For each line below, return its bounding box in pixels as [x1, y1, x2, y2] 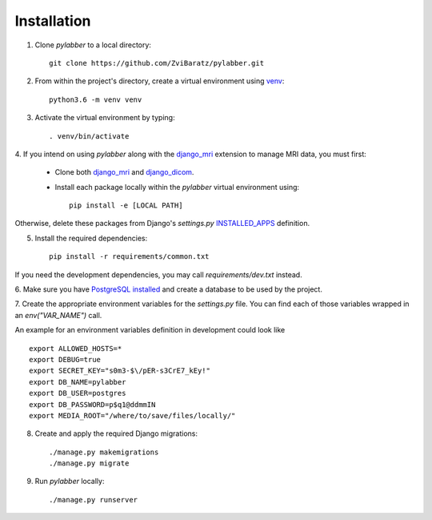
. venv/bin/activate [49, 131, 130, 140]
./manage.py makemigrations [49, 447, 159, 457]
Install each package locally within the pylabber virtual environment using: [54, 182, 300, 191]
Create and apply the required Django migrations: [34, 429, 198, 438]
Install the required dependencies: [34, 233, 148, 243]
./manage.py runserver [49, 495, 138, 504]
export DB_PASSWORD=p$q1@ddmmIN [29, 400, 156, 409]
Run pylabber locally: [34, 477, 105, 486]
